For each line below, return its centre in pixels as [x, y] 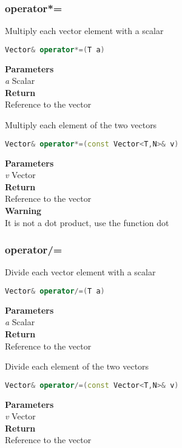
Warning [23, 210]
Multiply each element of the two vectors [81, 125]
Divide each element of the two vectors [77, 366]
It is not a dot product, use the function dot [87, 222]
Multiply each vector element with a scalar [84, 31]
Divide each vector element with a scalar [80, 272]
